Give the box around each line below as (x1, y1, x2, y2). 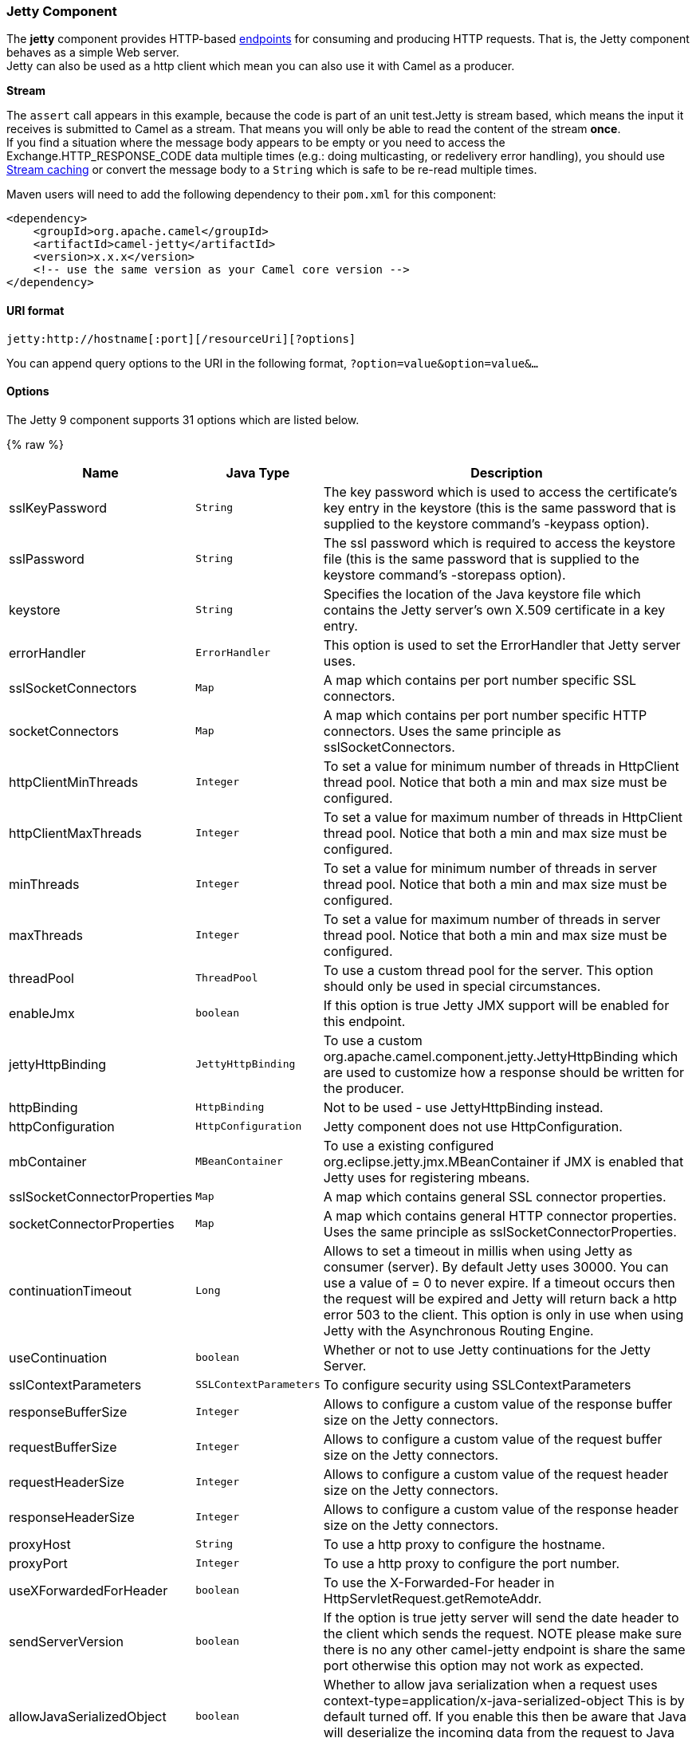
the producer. (323, 1079, 404, 1096)
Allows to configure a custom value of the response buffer (323, 1395, 673, 1412)
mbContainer (9, 1153, 87, 1170)
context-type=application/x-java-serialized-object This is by (323, 1692, 685, 1709)
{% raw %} (6, 437, 64, 451)
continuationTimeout (9, 1282, 132, 1299)
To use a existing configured (323, 1137, 494, 1154)
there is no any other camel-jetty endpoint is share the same (323, 1641, 686, 1657)
